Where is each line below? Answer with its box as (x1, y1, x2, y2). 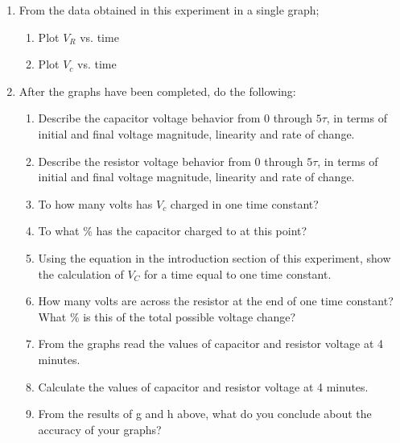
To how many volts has (38, 195, 153, 212)
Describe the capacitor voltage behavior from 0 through (38, 110, 312, 126)
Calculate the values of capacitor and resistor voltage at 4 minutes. (38, 378, 369, 395)
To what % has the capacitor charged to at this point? (38, 222, 307, 239)
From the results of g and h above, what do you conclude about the (38, 405, 372, 422)
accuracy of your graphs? (38, 420, 162, 437)
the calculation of (38, 265, 124, 282)
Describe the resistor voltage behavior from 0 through (38, 152, 303, 169)
